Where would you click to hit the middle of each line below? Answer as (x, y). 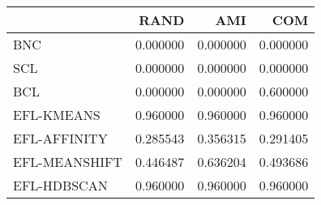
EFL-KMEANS (57, 115)
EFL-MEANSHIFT (68, 162)
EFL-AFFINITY (60, 138)
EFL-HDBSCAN (60, 185)
